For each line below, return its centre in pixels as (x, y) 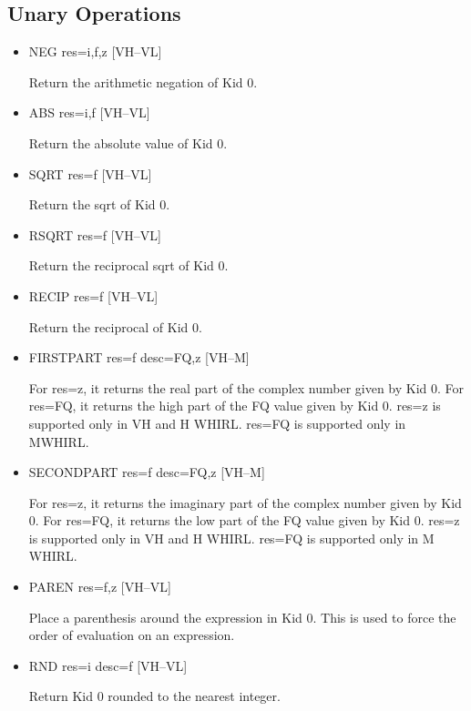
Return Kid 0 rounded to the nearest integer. (154, 696)
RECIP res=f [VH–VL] (93, 295)
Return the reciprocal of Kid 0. (115, 326)
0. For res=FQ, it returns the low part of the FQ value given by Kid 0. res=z (244, 520)
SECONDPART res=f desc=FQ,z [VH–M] (147, 472)
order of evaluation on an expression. (132, 635)
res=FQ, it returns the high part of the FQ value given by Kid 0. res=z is (235, 406)
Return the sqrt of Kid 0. (99, 204)
